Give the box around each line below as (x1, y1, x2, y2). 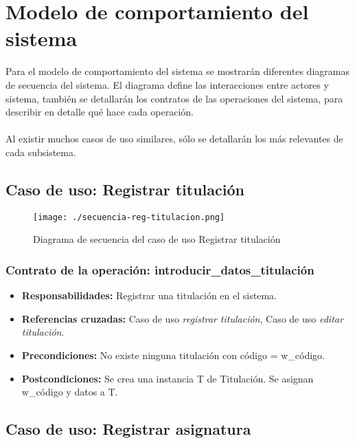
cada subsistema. (5, 144, 76, 159)
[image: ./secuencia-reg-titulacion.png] (33, 212, 225, 222)
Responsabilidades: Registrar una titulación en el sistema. (21, 288, 277, 303)
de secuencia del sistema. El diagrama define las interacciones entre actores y (5, 77, 329, 91)
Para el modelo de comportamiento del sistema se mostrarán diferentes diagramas (5, 64, 350, 78)
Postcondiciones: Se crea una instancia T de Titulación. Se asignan (21, 371, 314, 385)
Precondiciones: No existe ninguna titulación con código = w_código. (21, 347, 325, 362)
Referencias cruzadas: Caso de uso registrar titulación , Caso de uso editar (21, 311, 343, 325)
